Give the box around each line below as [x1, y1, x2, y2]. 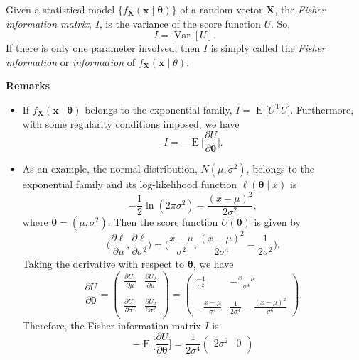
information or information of [6, 54, 135, 69]
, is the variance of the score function [99, 16, 261, 31]
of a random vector [180, 2, 263, 16]
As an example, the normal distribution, [22, 161, 198, 176]
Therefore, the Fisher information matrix [22, 317, 201, 332]
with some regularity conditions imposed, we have [22, 116, 240, 131]
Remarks [6, 78, 50, 93]
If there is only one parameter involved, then [6, 40, 200, 55]
